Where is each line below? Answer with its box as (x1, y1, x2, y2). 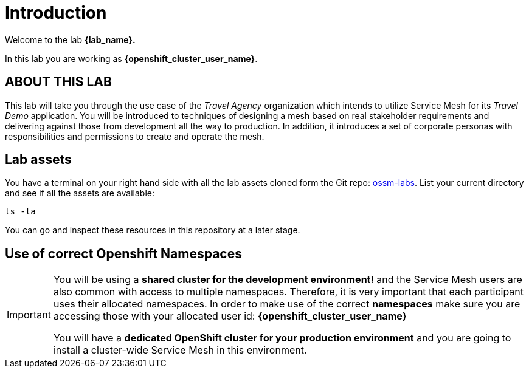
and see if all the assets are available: (5, 188, 155, 199)
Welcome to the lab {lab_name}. (5, 34, 136, 45)
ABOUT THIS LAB (5, 74, 112, 90)
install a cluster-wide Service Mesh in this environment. (53, 344, 307, 357)
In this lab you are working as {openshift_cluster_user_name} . (5, 53, 258, 64)
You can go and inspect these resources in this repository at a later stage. (5, 225, 300, 236)
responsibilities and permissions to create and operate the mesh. (5, 131, 264, 142)
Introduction (5, 2, 107, 23)
